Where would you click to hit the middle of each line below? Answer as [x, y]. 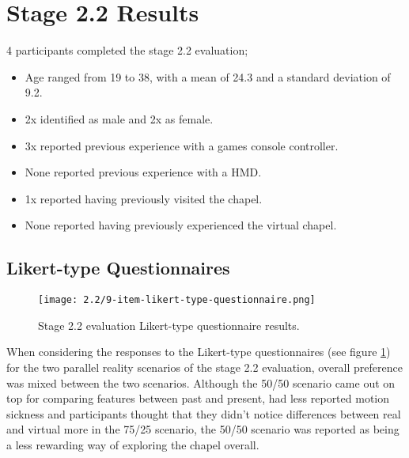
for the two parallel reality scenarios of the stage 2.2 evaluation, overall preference [204, 367]
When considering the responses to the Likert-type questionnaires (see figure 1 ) [199, 352]
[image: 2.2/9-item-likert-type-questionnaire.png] [177, 300]
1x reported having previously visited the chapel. [144, 198]
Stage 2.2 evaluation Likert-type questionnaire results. [169, 325]
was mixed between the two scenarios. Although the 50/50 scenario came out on [201, 382]
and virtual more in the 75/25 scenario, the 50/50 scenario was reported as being [203, 429]
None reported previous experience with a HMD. [143, 172]
